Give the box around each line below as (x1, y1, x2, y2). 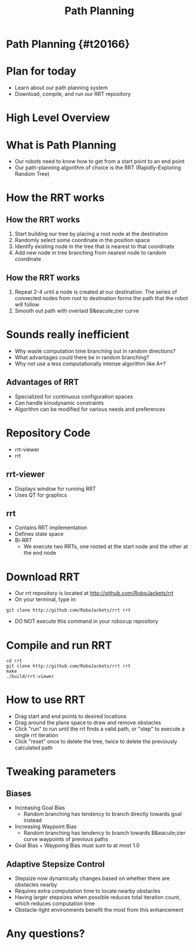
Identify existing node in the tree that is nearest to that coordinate (14, 243, 174, 250)
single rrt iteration (14, 732, 59, 739)
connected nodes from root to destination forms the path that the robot (14, 295, 188, 302)
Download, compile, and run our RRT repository (14, 91, 131, 98)
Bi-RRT (14, 537, 33, 544)
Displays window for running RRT (14, 485, 96, 492)
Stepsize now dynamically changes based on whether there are (14, 875, 170, 881)
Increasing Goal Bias (14, 804, 65, 812)
